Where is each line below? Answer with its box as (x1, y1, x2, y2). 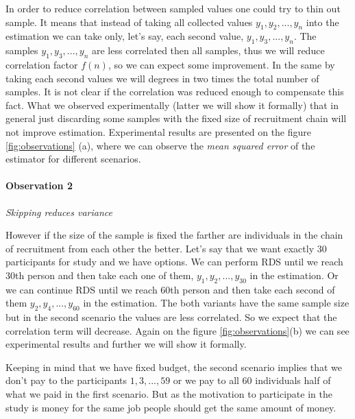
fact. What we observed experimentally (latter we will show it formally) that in (5, 97, 339, 112)
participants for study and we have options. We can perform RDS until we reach (5, 254, 343, 269)
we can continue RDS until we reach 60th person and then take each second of (5, 282, 335, 296)
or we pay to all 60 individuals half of (173, 373, 331, 387)
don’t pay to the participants (5, 373, 127, 387)
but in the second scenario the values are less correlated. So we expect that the (5, 310, 337, 324)
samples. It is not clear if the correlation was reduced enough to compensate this (5, 84, 344, 99)
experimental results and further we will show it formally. (5, 337, 247, 351)
